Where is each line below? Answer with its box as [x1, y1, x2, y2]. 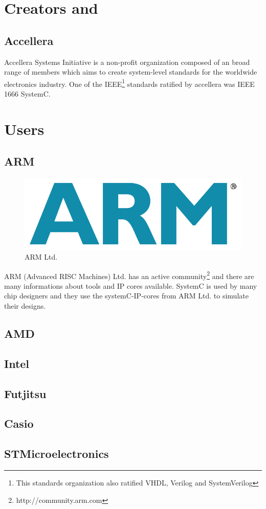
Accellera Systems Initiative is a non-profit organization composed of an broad [4, 56, 250, 67]
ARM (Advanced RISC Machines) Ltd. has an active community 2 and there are [4, 269, 254, 281]
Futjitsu [4, 385, 47, 401]
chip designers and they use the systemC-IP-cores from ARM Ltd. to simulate [4, 290, 249, 301]
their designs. [4, 300, 46, 311]
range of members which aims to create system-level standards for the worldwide [4, 66, 257, 77]
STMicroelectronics [4, 446, 109, 461]
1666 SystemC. [4, 88, 51, 99]
